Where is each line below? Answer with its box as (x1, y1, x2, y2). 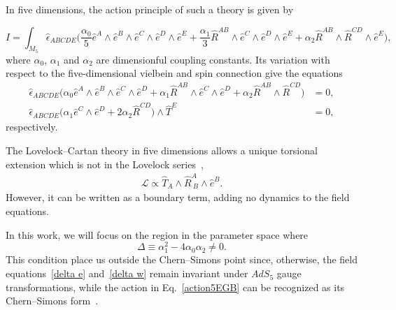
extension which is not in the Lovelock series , (6, 156, 204, 171)
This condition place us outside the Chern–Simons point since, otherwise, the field (6, 252, 358, 267)
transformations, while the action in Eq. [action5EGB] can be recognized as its (6, 279, 345, 294)
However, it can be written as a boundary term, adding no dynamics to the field (6, 190, 350, 205)
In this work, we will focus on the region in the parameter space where (6, 227, 309, 242)
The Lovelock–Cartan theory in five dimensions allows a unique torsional (6, 143, 318, 158)
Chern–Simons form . (6, 293, 99, 308)
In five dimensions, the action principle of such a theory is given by (6, 2, 294, 16)
